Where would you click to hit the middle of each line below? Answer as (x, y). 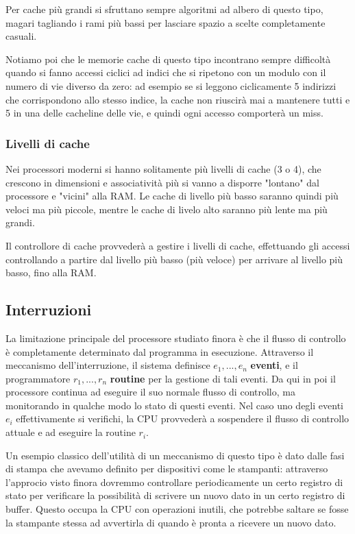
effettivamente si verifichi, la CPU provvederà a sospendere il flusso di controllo (183, 418)
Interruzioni (49, 310)
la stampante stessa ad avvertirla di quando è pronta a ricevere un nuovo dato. (171, 522)
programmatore (38, 378)
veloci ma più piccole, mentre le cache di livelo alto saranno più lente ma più (167, 209)
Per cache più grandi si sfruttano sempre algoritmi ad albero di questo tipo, (164, 9)
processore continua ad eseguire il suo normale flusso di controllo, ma (150, 392)
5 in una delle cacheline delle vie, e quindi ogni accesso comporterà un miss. (164, 113)
